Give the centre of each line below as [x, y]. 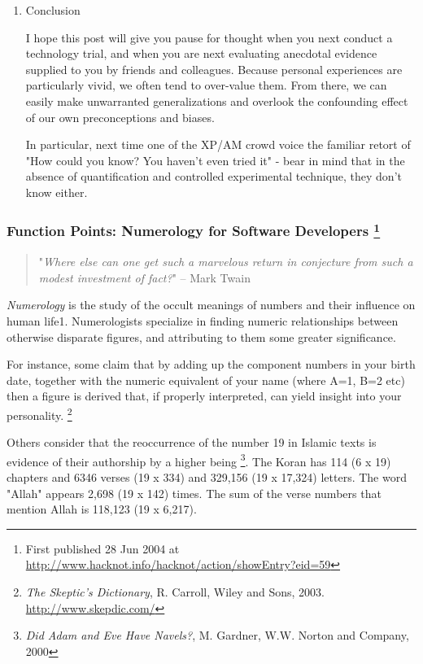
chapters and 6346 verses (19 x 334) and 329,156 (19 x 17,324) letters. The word [207, 477]
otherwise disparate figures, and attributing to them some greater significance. [201, 336]
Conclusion [53, 10]
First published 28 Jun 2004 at [102, 548]
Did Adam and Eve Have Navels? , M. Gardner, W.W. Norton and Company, [217, 635]
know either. [57, 192]
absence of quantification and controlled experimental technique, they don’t [214, 176]
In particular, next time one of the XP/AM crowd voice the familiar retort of [218, 144]
